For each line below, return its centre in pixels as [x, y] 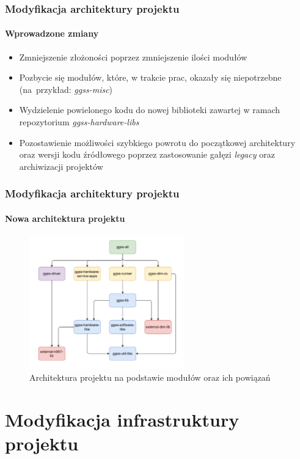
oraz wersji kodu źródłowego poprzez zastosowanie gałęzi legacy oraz [147, 154]
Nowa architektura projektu [65, 218]
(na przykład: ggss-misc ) [66, 89]
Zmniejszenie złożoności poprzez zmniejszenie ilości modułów [133, 57]
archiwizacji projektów [61, 166]
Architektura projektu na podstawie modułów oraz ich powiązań [150, 377]
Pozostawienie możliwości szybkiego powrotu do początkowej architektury [157, 142]
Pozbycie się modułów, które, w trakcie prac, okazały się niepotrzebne [150, 77]
